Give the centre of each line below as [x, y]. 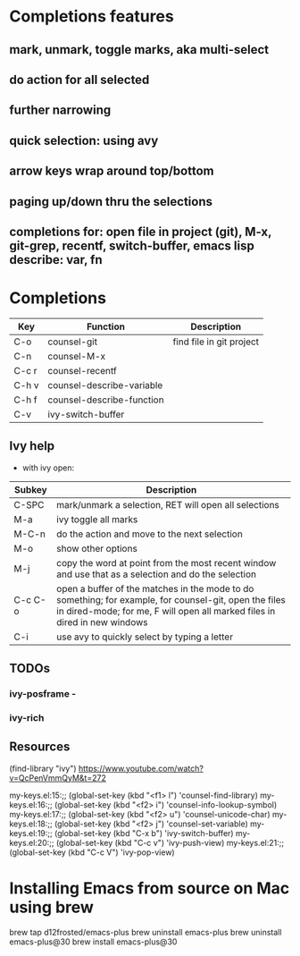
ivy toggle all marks [97, 519]
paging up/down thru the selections [111, 202]
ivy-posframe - [43, 693]
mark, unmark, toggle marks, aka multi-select [139, 50]
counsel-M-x [77, 356]
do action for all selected [79, 79]
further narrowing [60, 110]
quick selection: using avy [84, 140]
